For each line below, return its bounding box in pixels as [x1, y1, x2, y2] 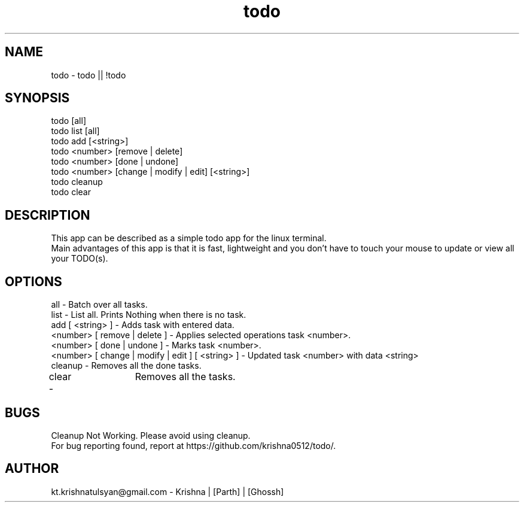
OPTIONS [5, 274, 62, 289]
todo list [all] [51, 126, 100, 136]
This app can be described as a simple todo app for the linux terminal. [51, 233, 327, 244]
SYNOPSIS [5, 90, 70, 106]
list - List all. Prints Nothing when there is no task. [51, 309, 246, 320]
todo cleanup [51, 177, 103, 187]
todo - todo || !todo [51, 69, 126, 80]
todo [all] [51, 116, 86, 126]
